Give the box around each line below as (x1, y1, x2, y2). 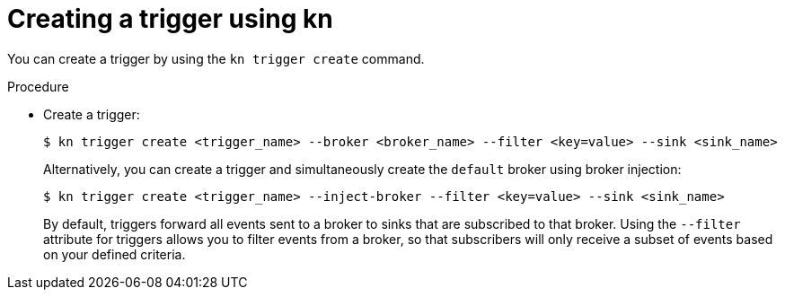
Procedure (7, 78, 69, 94)
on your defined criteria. (43, 246, 186, 262)
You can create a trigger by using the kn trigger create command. (7, 50, 425, 66)
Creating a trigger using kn (7, 4, 333, 34)
